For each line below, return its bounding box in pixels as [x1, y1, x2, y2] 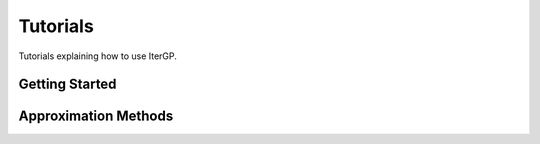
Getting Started [18, 76, 117, 93]
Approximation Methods [18, 108, 174, 125]
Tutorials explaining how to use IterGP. [18, 50, 177, 62]
